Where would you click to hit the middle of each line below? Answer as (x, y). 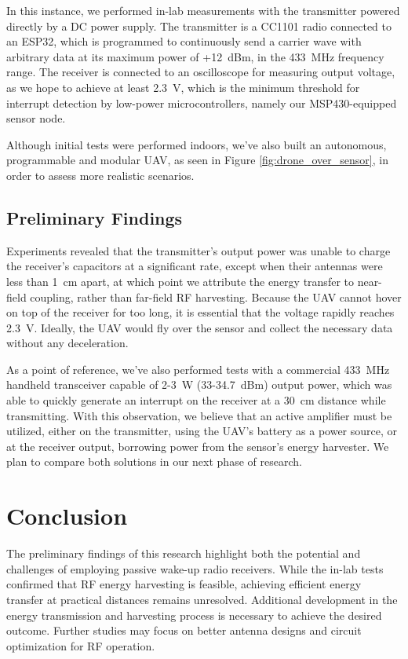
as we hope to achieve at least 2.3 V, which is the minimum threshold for (183, 87)
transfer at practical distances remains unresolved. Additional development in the (202, 599)
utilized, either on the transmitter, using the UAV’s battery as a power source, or (202, 431)
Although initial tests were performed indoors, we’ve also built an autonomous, (197, 144)
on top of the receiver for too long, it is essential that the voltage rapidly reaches (200, 312)
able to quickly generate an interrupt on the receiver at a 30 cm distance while (196, 400)
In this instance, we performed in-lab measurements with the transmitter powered (203, 10)
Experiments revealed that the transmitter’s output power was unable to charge (199, 250)
